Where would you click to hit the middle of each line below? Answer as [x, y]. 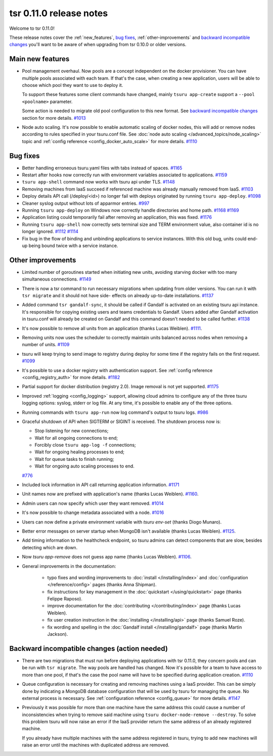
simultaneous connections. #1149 [57, 279]
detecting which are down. [50, 547]
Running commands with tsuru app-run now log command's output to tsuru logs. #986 [115, 412]
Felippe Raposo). [65, 599]
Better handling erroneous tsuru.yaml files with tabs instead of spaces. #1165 [102, 168]
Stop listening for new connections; [72, 431]
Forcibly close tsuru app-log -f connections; [85, 445]
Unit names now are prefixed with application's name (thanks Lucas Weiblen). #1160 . [110, 494]
